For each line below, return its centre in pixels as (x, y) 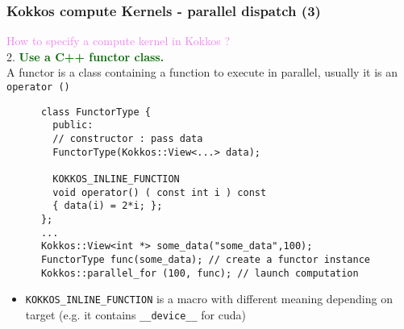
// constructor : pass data (128, 138)
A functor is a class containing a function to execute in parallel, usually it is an (202, 72)
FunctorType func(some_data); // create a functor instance (206, 259)
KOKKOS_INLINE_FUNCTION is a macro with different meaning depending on (209, 299)
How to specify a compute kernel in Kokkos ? (119, 41)
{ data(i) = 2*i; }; (108, 206)
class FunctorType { (96, 112)
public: (73, 125)
